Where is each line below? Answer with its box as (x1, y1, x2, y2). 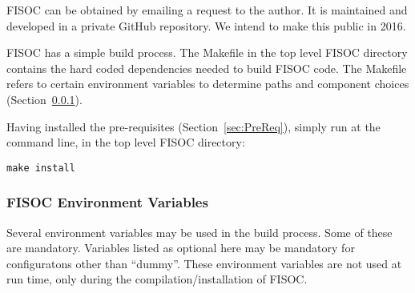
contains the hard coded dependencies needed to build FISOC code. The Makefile (6, 59, 407, 76)
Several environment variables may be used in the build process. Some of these (6, 223, 393, 240)
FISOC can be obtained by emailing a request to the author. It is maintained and (6, 2, 408, 18)
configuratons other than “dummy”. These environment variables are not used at (6, 255, 402, 271)
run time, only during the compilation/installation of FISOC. (6, 271, 308, 287)
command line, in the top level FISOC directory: (6, 134, 245, 151)
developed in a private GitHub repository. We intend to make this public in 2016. (6, 17, 406, 34)
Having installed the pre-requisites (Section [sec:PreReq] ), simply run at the (6, 118, 381, 134)
